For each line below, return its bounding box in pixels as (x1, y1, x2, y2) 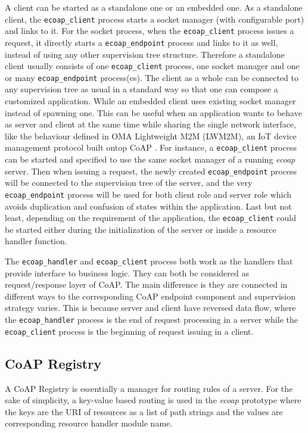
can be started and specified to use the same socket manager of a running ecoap (5, 153, 295, 166)
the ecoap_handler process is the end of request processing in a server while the (5, 313, 298, 326)
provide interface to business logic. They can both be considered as (5, 266, 249, 279)
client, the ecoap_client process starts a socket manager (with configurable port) (5, 13, 304, 25)
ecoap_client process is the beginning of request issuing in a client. (5, 325, 254, 337)
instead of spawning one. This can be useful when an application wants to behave (5, 106, 302, 119)
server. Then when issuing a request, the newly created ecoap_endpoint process (5, 164, 297, 177)
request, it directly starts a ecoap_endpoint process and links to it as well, (5, 36, 278, 48)
